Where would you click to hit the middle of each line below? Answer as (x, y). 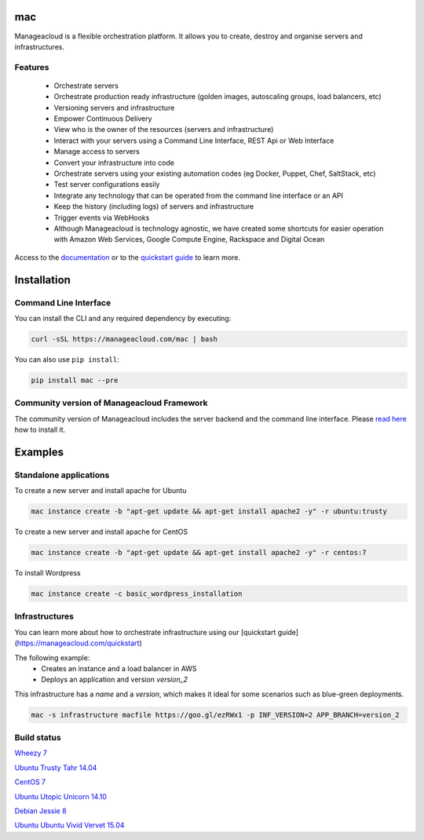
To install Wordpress (48, 573)
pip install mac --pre (75, 380)
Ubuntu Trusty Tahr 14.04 (56, 767)
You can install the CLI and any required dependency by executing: (123, 318)
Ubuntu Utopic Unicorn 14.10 (61, 796)
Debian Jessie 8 (40, 811)
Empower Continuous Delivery (103, 119)
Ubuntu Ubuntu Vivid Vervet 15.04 (69, 825)
